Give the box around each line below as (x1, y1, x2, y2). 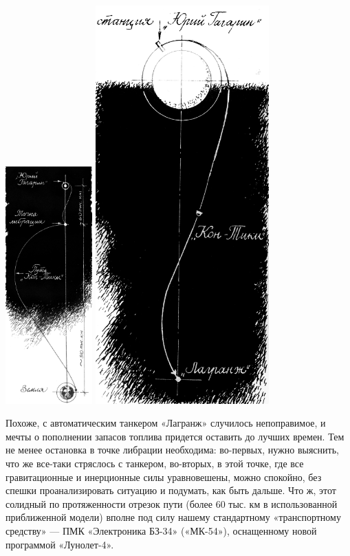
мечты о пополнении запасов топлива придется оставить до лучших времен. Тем (6, 429, 344, 443)
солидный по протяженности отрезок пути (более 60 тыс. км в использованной (6, 496, 338, 511)
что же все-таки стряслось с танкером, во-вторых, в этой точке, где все (6, 456, 304, 470)
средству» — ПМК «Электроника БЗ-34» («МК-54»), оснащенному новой (6, 523, 317, 537)
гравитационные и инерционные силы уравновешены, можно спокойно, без (6, 469, 322, 484)
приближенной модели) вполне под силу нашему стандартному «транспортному (6, 510, 341, 524)
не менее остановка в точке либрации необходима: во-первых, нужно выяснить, (6, 442, 339, 457)
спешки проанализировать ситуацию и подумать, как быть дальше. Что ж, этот (6, 483, 336, 498)
